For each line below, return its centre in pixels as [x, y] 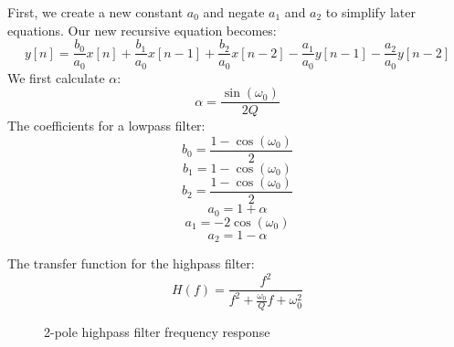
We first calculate [56, 77]
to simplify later [370, 12]
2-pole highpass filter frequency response [157, 332]
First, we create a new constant [95, 12]
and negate [234, 12]
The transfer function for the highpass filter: [131, 263]
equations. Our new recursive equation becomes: [142, 30]
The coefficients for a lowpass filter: [106, 126]
